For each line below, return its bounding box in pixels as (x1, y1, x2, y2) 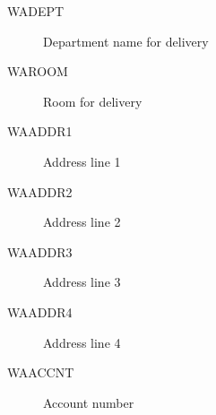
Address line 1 (43, 151, 121, 170)
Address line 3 (43, 272, 121, 291)
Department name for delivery (43, 31, 209, 50)
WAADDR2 (7, 182, 73, 201)
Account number (43, 393, 134, 411)
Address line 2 (43, 212, 121, 231)
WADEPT (7, 2, 65, 20)
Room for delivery (43, 91, 143, 110)
